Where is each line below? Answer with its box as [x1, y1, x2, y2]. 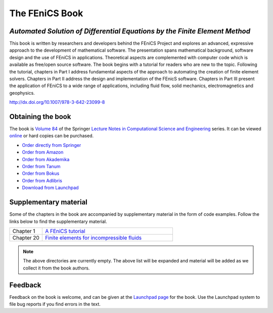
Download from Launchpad [22, 185, 79, 191]
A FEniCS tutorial [44, 227, 85, 234]
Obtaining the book [9, 112, 71, 121]
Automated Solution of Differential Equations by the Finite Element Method [9, 27, 250, 35]
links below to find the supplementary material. [9, 218, 107, 224]
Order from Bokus [22, 170, 60, 177]
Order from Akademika [22, 156, 70, 162]
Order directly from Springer [22, 142, 81, 148]
